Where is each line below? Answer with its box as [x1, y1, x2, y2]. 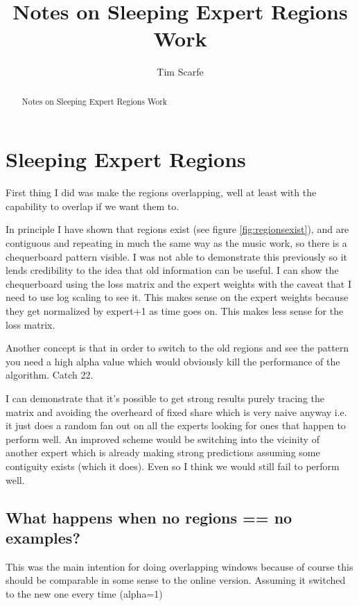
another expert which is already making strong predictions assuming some [6, 445, 320, 460]
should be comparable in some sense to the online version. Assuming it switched [6, 573, 346, 587]
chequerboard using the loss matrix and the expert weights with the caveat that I [6, 276, 351, 291]
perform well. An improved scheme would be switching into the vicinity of [6, 431, 319, 446]
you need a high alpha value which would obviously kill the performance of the [6, 354, 340, 368]
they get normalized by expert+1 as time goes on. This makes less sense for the [6, 304, 344, 318]
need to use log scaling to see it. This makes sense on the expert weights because [6, 290, 349, 304]
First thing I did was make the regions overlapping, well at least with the [6, 185, 317, 200]
